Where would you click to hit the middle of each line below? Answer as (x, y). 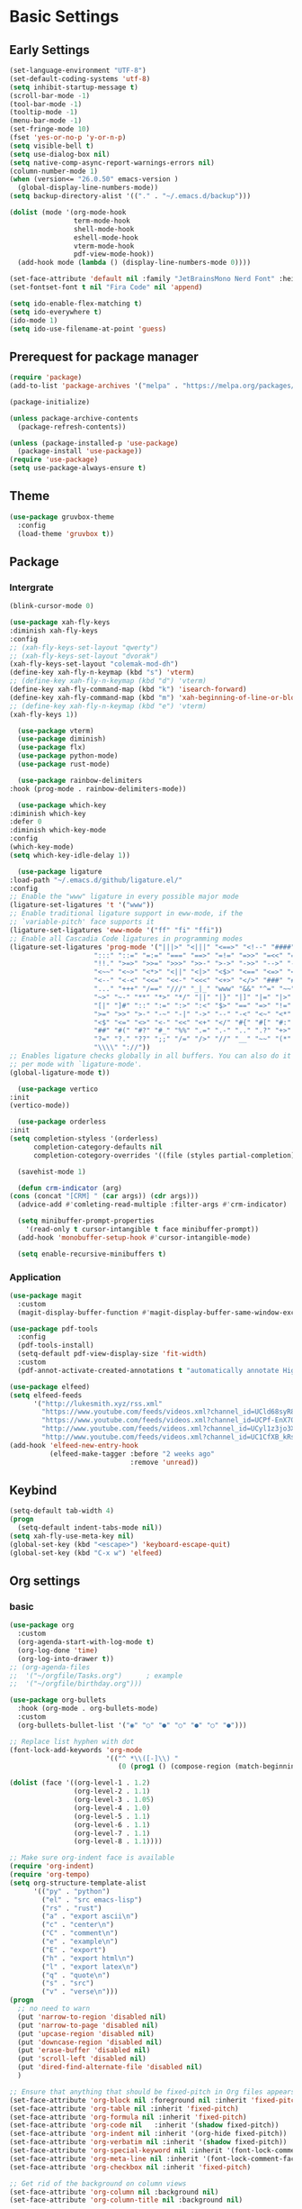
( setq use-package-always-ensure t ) (78, 468)
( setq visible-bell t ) (52, 146)
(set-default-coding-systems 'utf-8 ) (80, 78)
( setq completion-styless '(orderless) (84, 1139)
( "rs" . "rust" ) (72, 1908)
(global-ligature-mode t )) (60, 1073)
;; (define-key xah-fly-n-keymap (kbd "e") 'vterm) (108, 706)
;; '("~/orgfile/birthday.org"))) (76, 1684)
